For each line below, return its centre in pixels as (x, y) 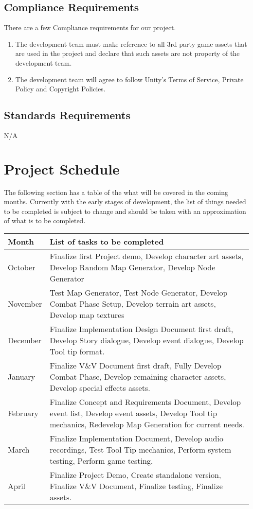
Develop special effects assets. (100, 388)
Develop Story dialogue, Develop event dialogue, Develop (147, 340)
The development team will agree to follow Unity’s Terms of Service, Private (129, 79)
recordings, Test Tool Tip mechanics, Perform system (141, 450)
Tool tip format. (77, 351)
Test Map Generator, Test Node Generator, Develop (139, 293)
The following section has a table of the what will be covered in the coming (116, 192)
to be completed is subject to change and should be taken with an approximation (125, 211)
